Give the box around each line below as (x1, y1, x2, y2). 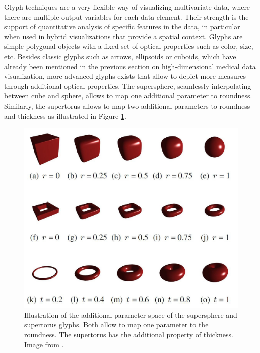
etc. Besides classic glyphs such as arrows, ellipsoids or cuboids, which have (4, 51, 236, 61)
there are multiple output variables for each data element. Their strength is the (4, 11, 249, 22)
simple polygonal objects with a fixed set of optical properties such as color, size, (4, 41, 253, 52)
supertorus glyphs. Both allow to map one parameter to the (24, 319, 209, 330)
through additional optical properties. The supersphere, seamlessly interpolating (4, 80, 251, 91)
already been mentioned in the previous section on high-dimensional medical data (4, 61, 256, 71)
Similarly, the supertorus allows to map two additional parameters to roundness (4, 100, 250, 111)
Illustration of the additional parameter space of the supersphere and (24, 309, 237, 320)
